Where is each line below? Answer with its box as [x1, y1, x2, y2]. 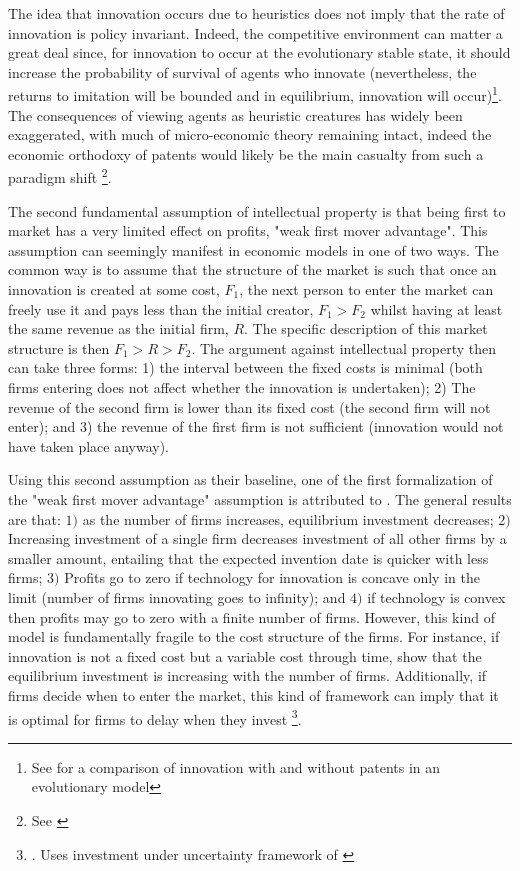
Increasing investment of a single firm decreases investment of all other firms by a [8, 528, 507, 549]
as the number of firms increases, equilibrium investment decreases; [82, 508, 494, 529]
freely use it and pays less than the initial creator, [8, 298, 314, 319]
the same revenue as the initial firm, [8, 318, 229, 339]
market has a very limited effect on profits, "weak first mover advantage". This [8, 220, 488, 241]
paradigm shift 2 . [8, 164, 112, 188]
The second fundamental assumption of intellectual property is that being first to [8, 200, 506, 221]
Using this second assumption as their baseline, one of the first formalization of [8, 469, 493, 490]
